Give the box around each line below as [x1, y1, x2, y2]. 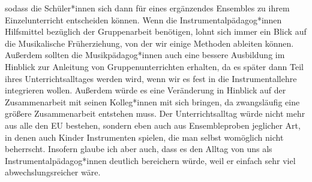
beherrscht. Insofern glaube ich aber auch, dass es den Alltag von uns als [5, 142, 272, 155]
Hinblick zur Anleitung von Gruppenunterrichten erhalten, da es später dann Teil [5, 60, 304, 72]
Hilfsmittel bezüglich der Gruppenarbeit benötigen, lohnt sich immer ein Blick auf [5, 25, 307, 38]
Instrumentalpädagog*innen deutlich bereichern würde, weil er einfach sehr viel [5, 154, 296, 166]
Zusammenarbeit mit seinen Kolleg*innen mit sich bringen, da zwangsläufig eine [5, 95, 300, 108]
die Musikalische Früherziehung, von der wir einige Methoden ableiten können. [5, 37, 294, 49]
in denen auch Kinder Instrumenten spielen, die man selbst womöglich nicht [5, 131, 284, 143]
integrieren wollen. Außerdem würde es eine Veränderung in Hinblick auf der [5, 84, 286, 96]
